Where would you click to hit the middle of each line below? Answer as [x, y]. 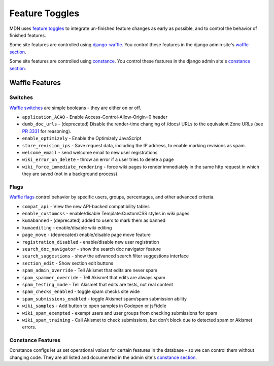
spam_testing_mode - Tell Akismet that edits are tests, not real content [98, 285]
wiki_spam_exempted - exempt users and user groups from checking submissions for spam [120, 313]
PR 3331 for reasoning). [47, 131]
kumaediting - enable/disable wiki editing [67, 227]
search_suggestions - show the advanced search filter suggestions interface [106, 256]
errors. [29, 327]
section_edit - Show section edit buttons [68, 263]
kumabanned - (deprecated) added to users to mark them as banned [94, 220]
